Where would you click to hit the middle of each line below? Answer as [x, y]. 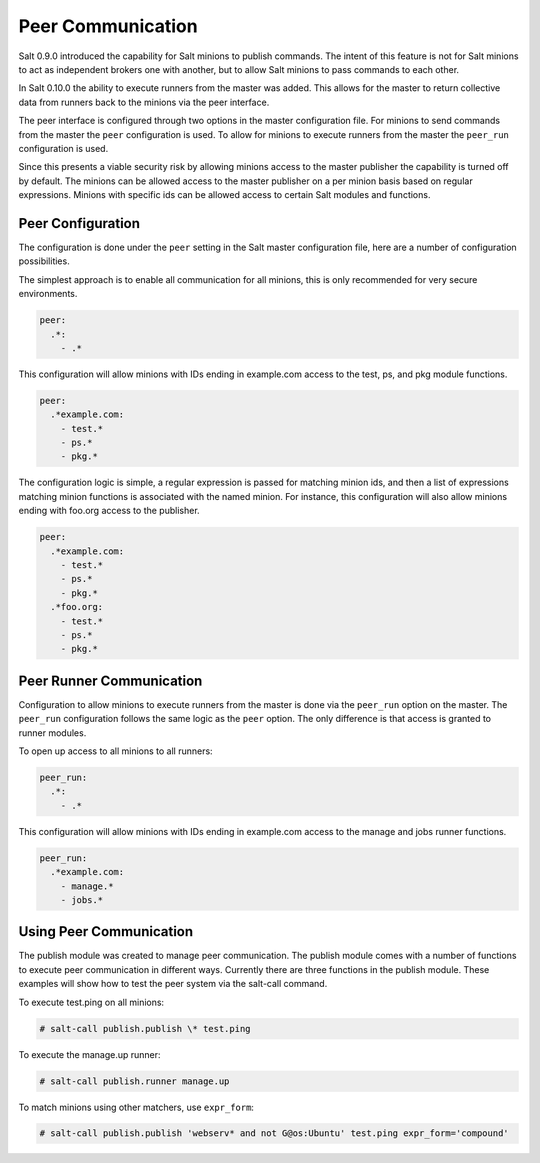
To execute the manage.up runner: [89, 1054]
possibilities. [44, 261]
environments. [48, 294]
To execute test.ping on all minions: [91, 1002]
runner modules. [52, 732]
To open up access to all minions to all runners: [116, 751]
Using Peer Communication [106, 931]
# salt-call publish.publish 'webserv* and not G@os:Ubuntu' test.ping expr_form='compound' [274, 1133]
